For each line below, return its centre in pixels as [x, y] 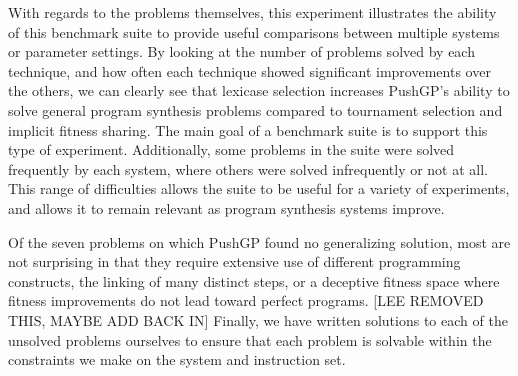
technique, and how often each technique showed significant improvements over [249, 70]
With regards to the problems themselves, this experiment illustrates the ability [252, 12]
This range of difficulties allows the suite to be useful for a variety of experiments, [259, 188]
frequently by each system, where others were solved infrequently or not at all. [248, 168]
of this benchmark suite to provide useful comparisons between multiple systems [254, 31]
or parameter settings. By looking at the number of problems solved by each [241, 51]
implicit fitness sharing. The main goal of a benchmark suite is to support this [248, 129]
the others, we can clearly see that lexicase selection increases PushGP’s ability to [259, 90]
